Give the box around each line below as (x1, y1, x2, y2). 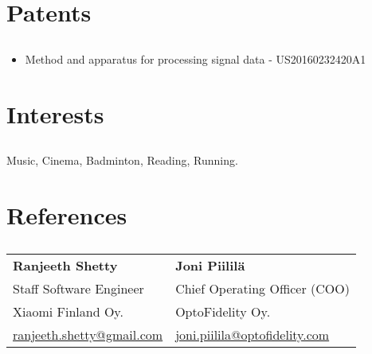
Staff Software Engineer (13, 279, 144, 298)
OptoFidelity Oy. (175, 302, 271, 321)
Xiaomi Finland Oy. (13, 302, 123, 321)
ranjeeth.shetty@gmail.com (13, 325, 163, 344)
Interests (6, 97, 104, 130)
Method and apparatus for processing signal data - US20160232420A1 (25, 50, 366, 67)
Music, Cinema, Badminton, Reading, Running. (6, 152, 238, 169)
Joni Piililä (175, 256, 245, 275)
